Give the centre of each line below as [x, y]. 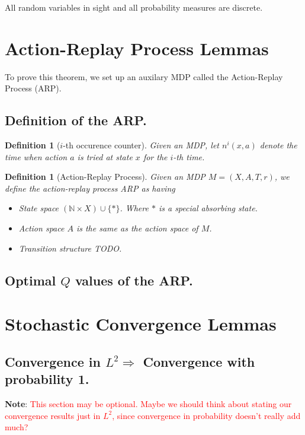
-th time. [189, 156]
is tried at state [105, 156]
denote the [278, 145]
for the [155, 156]
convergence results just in [53, 415]
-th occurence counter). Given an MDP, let [141, 145]
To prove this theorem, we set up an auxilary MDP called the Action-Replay [144, 76]
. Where [134, 208]
